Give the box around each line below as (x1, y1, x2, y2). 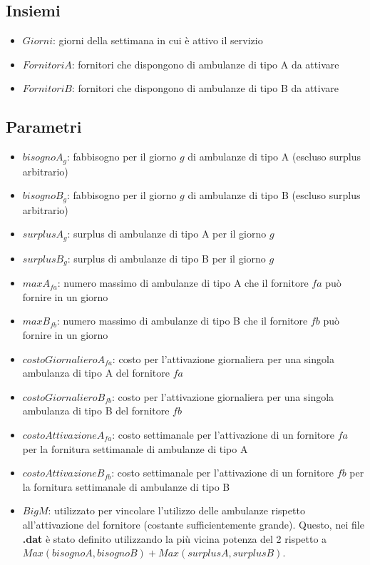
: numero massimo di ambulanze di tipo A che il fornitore (57, 275, 309, 290)
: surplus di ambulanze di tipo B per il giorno (67, 250, 266, 265)
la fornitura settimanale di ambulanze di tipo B (22, 479, 230, 494)
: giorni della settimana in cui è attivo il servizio (53, 33, 263, 48)
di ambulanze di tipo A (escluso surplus (187, 149, 361, 164)
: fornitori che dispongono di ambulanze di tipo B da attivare (71, 81, 339, 96)
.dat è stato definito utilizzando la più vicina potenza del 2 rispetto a (22, 531, 327, 546)
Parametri (6, 116, 82, 138)
